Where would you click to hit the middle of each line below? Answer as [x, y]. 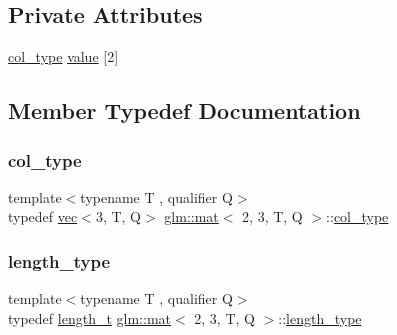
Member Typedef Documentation [184, 110]
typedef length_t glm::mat [89, 317]
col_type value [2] [63, 56]
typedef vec [43, 216]
